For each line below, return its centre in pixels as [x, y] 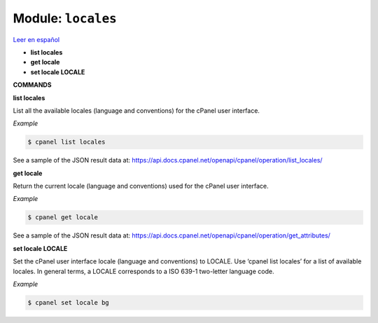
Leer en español [36, 39]
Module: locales [65, 18]
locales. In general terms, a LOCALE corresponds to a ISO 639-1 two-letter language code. [143, 271]
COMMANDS [32, 85]
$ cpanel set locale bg [69, 302]
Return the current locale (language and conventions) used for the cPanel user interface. [141, 186]
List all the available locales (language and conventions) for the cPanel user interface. [136, 110]
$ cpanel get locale [63, 218]
